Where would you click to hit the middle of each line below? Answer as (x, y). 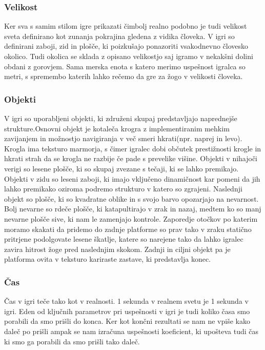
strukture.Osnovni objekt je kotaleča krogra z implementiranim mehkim (117, 128)
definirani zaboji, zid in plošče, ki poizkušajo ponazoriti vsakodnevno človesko (126, 46)
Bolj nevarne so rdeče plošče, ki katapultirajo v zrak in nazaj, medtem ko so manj (133, 209)
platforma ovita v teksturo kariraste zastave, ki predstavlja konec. (108, 259)
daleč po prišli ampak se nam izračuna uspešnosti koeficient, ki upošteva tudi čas (131, 331)
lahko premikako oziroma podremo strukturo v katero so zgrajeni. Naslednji (123, 189)
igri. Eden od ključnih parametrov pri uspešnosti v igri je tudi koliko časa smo (127, 311)
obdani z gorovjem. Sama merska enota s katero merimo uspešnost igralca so (125, 66)
